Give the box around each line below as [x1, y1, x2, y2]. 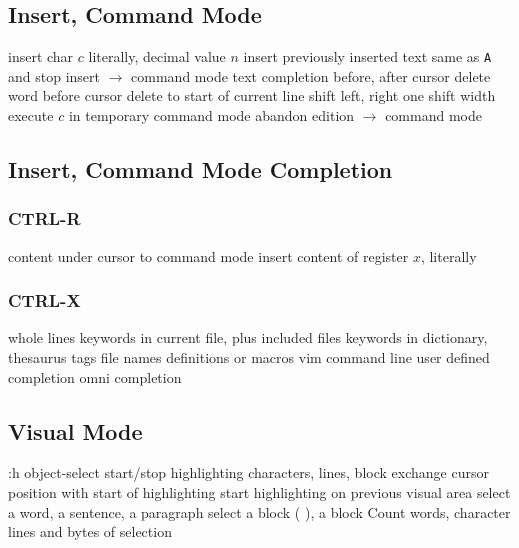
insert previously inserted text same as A [243, 46, 492, 67]
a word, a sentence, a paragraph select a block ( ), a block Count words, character [8, 501, 511, 522]
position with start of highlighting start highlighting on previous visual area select [8, 482, 511, 503]
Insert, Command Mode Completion [8, 154, 393, 185]
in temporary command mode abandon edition [68, 105, 355, 126]
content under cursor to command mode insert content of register [8, 245, 409, 266]
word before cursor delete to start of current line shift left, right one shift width [8, 85, 496, 106]
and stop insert [8, 65, 100, 86]
